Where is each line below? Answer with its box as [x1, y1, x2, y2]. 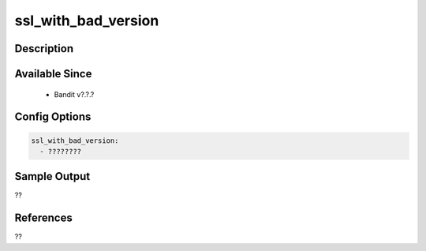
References [14, 212, 73, 225]
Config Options [14, 111, 92, 124]
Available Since [14, 67, 92, 81]
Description [14, 42, 74, 55]
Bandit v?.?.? [54, 89, 95, 99]
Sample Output [14, 170, 91, 183]
